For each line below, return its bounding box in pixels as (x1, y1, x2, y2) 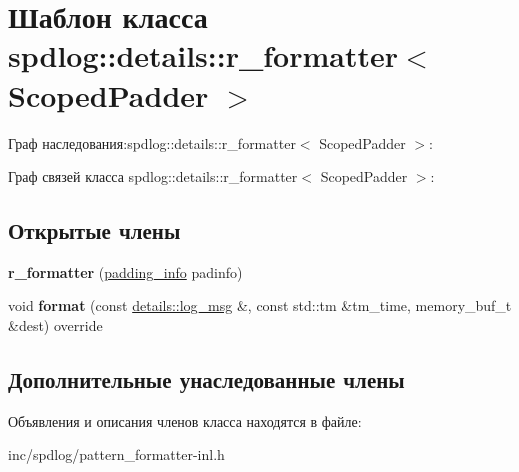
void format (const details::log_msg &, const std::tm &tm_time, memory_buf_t (8, 295, 512, 316)
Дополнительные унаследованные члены (8, 364, 405, 395)
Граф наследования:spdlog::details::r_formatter (8, 132, 296, 153)
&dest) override (8, 315, 103, 336)
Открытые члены (8, 215, 181, 246)
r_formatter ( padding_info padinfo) (8, 261, 243, 282)
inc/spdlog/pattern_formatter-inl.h (8, 444, 225, 465)
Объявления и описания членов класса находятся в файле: (8, 410, 362, 431)
